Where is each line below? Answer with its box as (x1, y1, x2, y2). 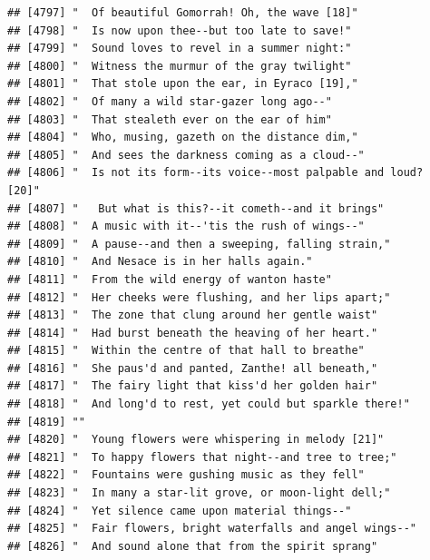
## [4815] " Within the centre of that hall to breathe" (7, 344, 365, 358)
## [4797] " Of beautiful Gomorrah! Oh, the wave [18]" (7, 6, 358, 19)
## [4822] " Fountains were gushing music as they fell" (7, 468, 365, 482)
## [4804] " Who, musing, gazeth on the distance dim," (7, 131, 358, 144)
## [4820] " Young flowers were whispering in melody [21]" (7, 433, 385, 447)
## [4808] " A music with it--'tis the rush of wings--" (7, 220, 365, 233)
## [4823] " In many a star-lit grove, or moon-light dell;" (7, 486, 391, 500)
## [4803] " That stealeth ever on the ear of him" (7, 113, 332, 126)
